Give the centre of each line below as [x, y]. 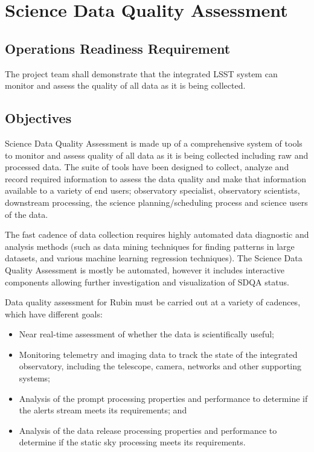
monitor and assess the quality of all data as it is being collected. [125, 85]
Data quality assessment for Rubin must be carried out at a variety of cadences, [153, 302]
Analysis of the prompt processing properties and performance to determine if [163, 398]
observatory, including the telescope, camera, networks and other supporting [160, 366]
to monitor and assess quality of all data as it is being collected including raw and [157, 155]
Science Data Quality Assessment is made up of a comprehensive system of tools [154, 143]
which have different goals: [54, 314]
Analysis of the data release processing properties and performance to [148, 430]
